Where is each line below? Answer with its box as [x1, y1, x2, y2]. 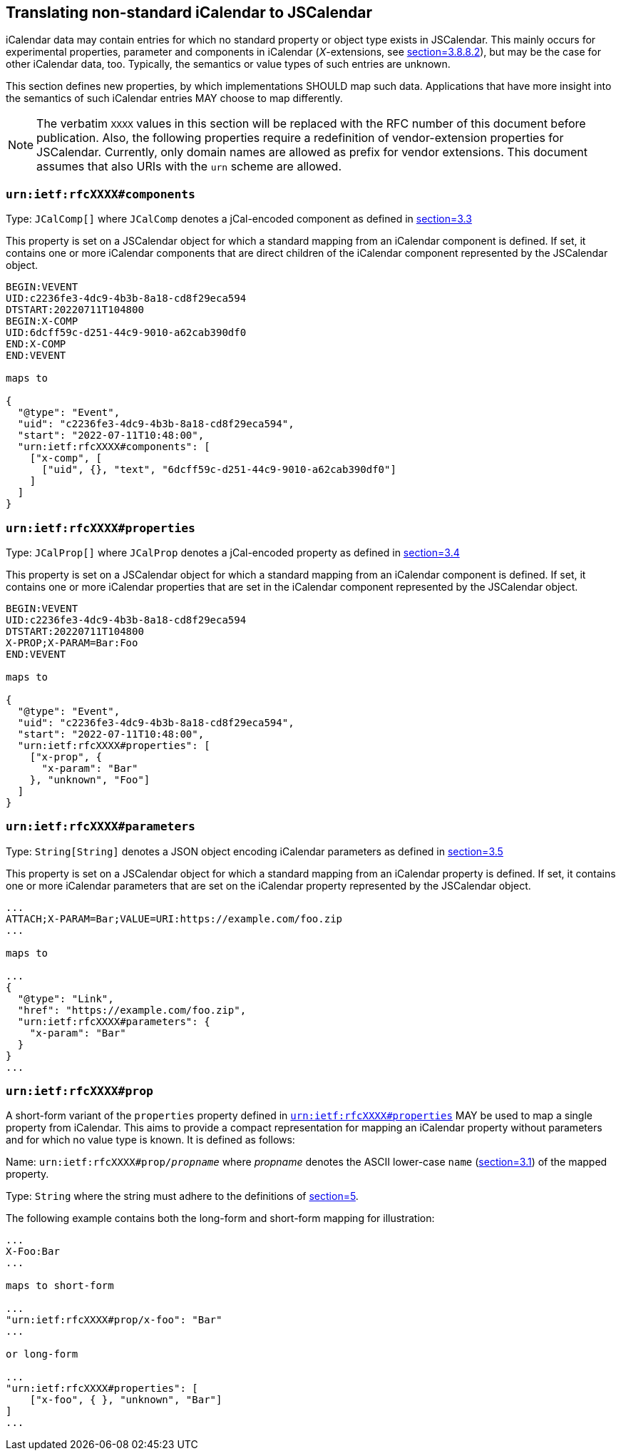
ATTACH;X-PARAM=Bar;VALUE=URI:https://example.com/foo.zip [6, 912, 343, 925]
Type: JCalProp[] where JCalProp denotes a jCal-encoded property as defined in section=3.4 [6, 546, 460, 559]
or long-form [6, 1348, 78, 1360]
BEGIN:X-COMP [6, 315, 78, 327]
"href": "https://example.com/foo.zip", [17, 1004, 247, 1016]
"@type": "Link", [17, 992, 114, 1004]
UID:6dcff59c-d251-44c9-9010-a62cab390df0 [6, 327, 247, 339]
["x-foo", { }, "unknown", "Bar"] [29, 1394, 222, 1406]
